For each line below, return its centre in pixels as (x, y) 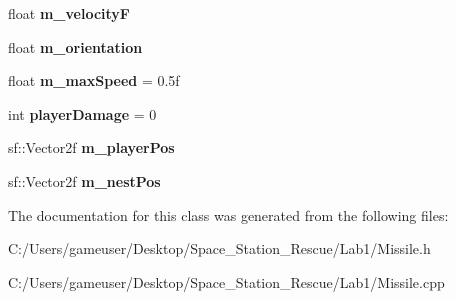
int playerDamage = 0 (82, 113)
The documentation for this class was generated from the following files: (228, 214)
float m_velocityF (69, 13)
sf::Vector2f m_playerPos (91, 147)
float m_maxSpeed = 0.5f (94, 80)
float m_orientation (75, 46)
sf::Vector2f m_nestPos (84, 180)
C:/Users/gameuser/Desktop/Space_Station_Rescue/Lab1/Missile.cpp (226, 281)
